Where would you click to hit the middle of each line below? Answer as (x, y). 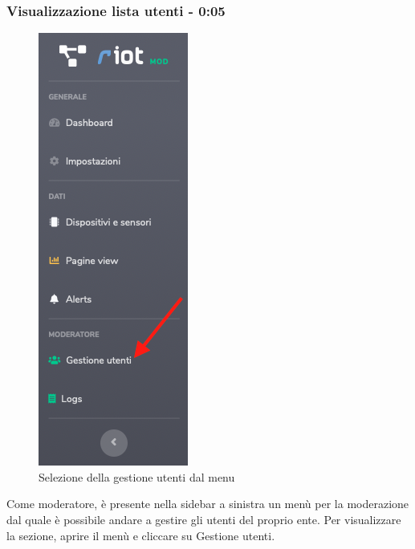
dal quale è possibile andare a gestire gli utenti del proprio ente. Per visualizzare (204, 519)
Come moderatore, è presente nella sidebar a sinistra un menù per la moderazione (208, 504)
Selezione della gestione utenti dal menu (137, 476)
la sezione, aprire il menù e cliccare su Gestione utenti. (141, 535)
